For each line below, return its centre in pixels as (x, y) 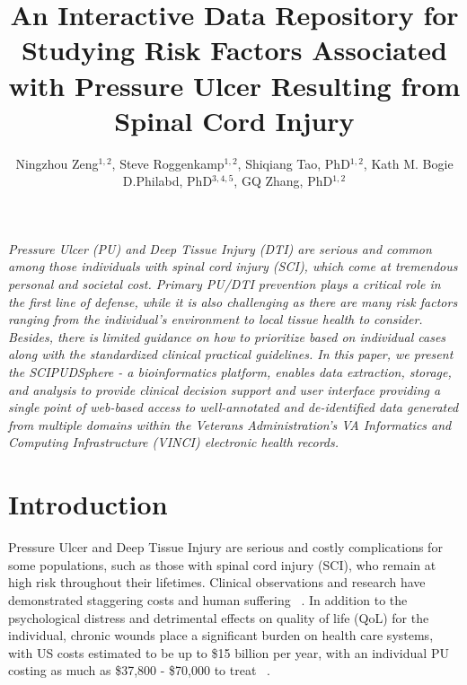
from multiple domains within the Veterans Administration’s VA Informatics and (230, 424)
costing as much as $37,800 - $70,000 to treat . (139, 670)
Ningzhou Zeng (57, 163)
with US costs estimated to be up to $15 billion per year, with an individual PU (229, 652)
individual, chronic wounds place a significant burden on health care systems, (221, 635)
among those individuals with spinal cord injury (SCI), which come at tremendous (233, 266)
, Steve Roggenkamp (168, 163)
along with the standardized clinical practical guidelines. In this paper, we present (231, 354)
